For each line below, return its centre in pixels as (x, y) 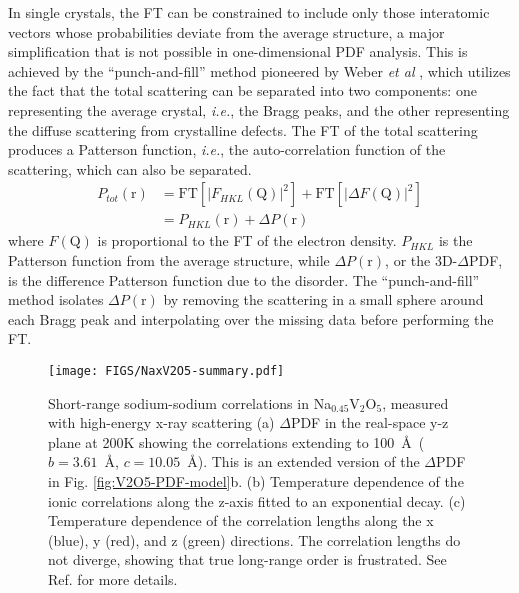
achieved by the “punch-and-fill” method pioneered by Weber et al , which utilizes (259, 70)
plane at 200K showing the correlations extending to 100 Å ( (236, 441)
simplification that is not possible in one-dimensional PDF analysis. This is (238, 51)
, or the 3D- (421, 260)
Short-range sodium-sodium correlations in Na (190, 402)
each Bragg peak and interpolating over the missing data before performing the (251, 318)
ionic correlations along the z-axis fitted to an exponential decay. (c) (257, 500)
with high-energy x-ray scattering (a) (161, 422)
